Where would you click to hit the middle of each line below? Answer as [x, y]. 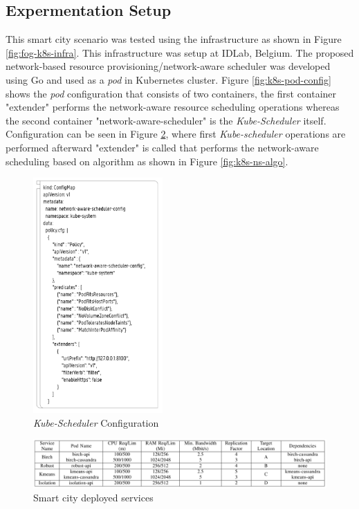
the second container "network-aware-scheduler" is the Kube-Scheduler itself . [166, 120]
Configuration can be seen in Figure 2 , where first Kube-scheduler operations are [176, 134]
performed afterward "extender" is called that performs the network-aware [162, 147]
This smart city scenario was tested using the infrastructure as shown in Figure [174, 39]
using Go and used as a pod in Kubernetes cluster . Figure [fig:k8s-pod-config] [168, 79]
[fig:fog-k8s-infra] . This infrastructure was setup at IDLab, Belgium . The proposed [180, 52]
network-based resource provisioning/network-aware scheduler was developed [168, 66]
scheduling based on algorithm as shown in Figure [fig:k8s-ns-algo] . [147, 161]
